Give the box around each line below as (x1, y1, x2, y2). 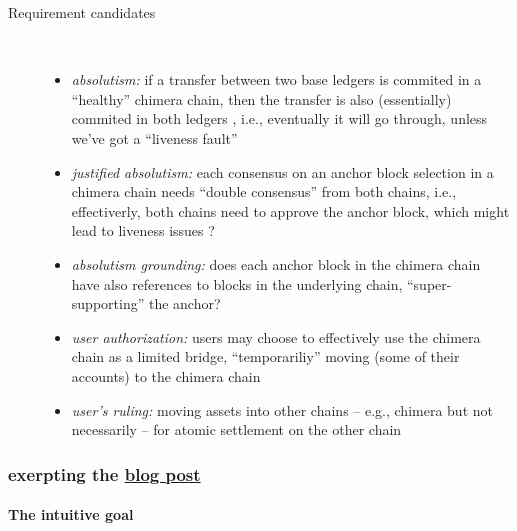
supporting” (71, 293, 145, 314)
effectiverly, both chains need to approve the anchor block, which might (71, 200, 510, 221)
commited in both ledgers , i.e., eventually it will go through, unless (71, 108, 488, 129)
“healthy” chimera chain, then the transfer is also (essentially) (71, 88, 452, 109)
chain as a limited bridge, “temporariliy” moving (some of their (71, 346, 460, 367)
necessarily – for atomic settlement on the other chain (71, 419, 402, 440)
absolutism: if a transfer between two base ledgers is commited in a (71, 69, 482, 90)
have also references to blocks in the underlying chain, (71, 273, 403, 294)
